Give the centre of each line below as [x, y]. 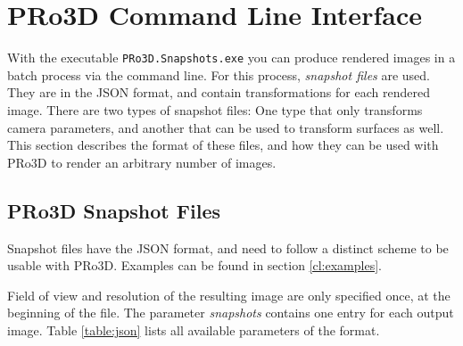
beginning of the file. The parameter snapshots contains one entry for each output [231, 313]
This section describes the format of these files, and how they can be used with [223, 145]
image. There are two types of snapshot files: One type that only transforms [215, 109]
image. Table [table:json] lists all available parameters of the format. [194, 330]
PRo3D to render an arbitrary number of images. [142, 162]
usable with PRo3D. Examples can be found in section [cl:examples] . [194, 265]
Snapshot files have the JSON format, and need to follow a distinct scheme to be [228, 247]
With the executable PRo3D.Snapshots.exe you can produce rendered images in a [231, 58]
